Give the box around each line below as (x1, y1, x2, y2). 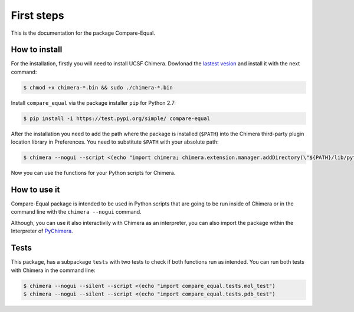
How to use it (11, 184, 60, 194)
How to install (11, 45, 63, 55)
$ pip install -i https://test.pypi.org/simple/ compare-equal (23, 115, 211, 122)
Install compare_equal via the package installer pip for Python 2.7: (11, 99, 176, 106)
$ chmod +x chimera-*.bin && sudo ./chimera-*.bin (23, 84, 173, 91)
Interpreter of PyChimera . (11, 227, 73, 235)
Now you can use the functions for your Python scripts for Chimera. (11, 170, 176, 177)
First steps (11, 9, 64, 22)
